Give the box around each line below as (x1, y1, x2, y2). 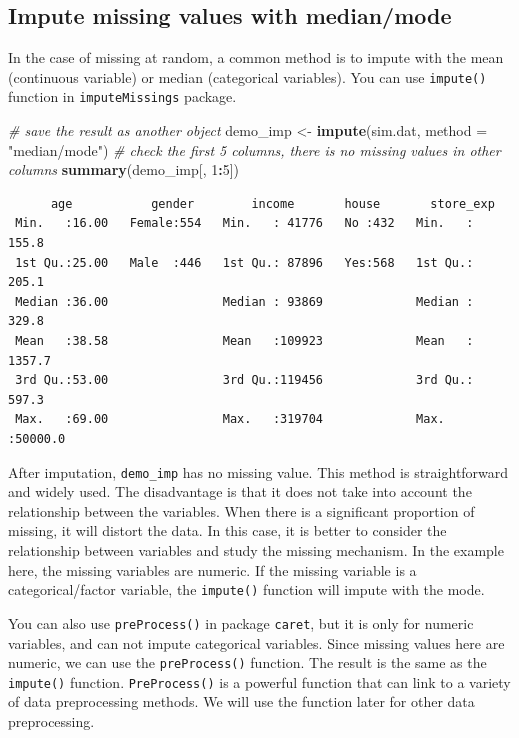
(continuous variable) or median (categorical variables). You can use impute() (8, 66, 487, 87)
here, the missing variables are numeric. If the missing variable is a (8, 559, 417, 580)
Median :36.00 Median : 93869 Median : (15, 294, 474, 309)
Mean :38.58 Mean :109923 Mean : (15, 334, 474, 349)
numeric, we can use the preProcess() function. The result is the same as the (8, 652, 487, 673)
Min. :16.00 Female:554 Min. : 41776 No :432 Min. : (15, 216, 474, 231)
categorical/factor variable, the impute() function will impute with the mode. (8, 579, 485, 600)
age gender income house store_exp (50, 196, 495, 211)
